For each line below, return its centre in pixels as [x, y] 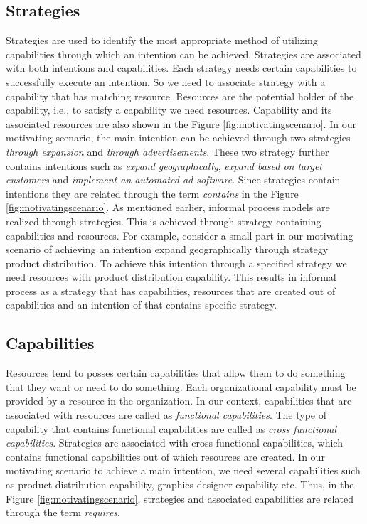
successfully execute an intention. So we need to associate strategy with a [166, 81]
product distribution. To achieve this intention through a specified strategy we [176, 263]
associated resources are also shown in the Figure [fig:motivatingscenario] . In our [181, 123]
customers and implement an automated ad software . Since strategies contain [173, 180]
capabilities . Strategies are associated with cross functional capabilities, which [174, 443]
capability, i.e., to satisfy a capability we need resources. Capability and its [169, 110]
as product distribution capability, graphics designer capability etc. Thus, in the [180, 485]
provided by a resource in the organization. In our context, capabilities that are [179, 401]
